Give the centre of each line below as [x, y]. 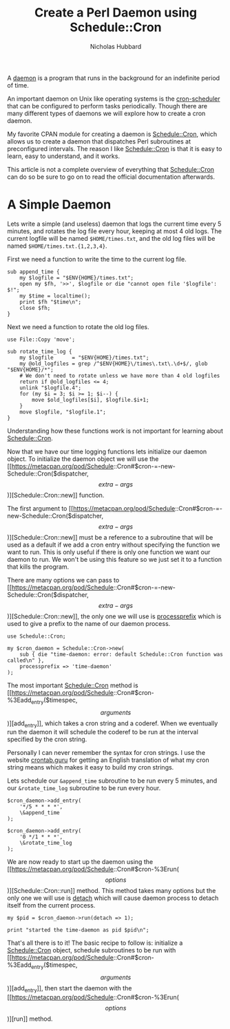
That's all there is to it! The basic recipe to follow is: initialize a [95, 943]
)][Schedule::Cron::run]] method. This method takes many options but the [112, 891]
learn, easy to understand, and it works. [64, 156]
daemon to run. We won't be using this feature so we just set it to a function [115, 559]
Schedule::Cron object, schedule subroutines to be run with [92, 950]
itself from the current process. [51, 905]
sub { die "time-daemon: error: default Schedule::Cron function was [122, 654]
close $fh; [35, 308]
